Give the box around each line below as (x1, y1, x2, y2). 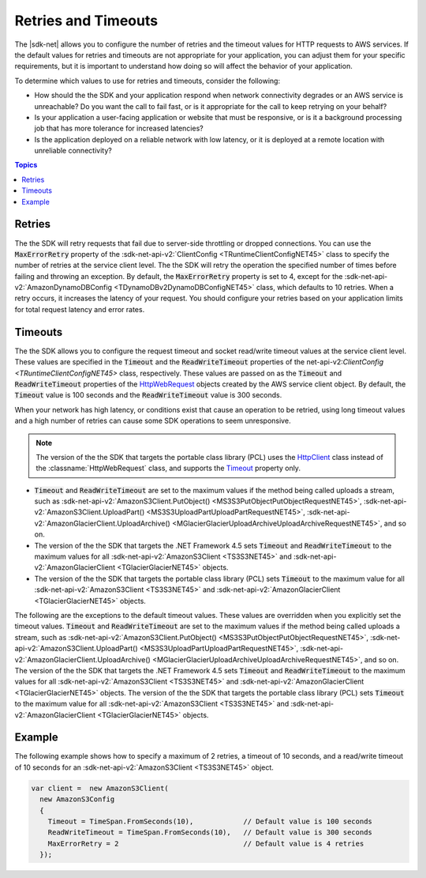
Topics (14, 160, 38, 170)
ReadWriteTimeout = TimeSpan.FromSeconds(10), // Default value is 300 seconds (47, 828, 372, 837)
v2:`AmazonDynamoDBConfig (14, 283, 113, 292)
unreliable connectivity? (34, 146, 112, 156)
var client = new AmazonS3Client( (31, 783, 169, 793)
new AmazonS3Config (39, 795, 115, 804)
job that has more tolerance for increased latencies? (34, 123, 204, 134)
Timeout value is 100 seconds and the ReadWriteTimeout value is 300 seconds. (14, 390, 282, 400)
